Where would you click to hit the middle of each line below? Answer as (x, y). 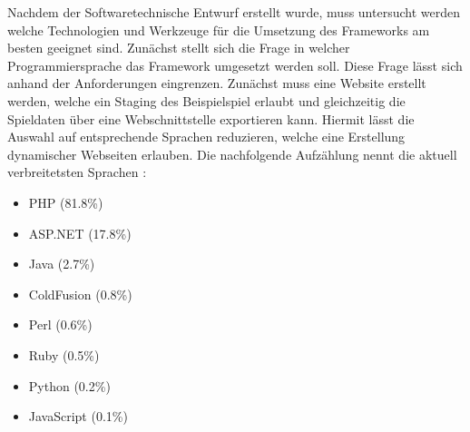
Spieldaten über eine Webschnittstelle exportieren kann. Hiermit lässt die (211, 118)
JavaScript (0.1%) (78, 416)
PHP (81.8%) (66, 202)
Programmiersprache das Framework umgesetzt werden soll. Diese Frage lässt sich (235, 65)
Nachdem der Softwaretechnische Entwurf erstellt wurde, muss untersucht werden (234, 12)
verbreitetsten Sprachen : (77, 172)
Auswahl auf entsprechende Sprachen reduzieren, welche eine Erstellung (206, 137)
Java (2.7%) (62, 264)
